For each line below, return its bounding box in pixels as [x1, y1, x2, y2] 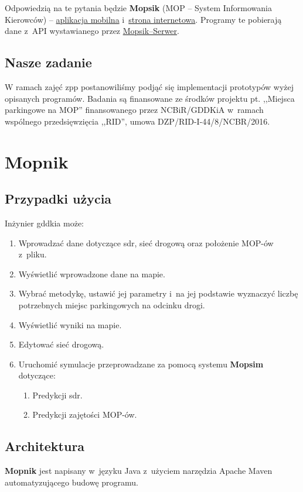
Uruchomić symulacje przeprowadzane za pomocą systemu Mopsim [18, 357, 264, 370]
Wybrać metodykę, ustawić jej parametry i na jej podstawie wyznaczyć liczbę [18, 287, 298, 300]
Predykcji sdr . [32, 388, 83, 401]
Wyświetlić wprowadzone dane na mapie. [18, 267, 165, 280]
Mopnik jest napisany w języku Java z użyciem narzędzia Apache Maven [5, 465, 273, 477]
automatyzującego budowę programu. [5, 476, 138, 488]
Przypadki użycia [5, 190, 112, 208]
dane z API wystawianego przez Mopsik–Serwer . [5, 25, 179, 37]
